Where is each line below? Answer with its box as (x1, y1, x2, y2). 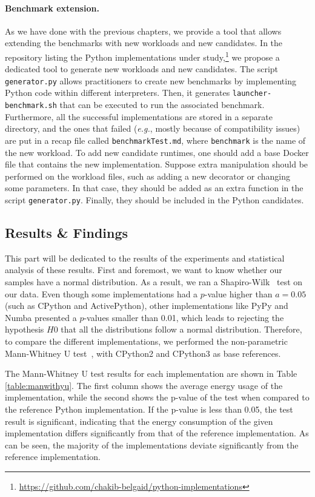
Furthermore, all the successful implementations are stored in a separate (5, 110, 273, 123)
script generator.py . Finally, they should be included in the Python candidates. (5, 194, 304, 206)
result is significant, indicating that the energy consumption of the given (5, 414, 273, 427)
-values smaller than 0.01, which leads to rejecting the (84, 311, 284, 323)
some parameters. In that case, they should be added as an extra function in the (5, 181, 303, 194)
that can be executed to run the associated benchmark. (59, 98, 265, 111)
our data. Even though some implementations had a (5, 287, 198, 300)
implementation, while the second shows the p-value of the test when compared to (5, 391, 310, 404)
